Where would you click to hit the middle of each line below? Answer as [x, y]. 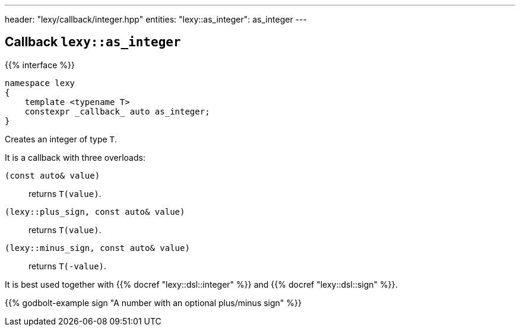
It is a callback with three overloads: [75, 157]
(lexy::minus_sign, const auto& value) [97, 248]
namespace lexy [40, 83]
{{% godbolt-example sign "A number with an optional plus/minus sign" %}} [153, 303]
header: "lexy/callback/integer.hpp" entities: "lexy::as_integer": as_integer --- [156, 19]
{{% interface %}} [40, 65]
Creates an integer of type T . [61, 139]
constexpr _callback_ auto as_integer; [117, 111]
